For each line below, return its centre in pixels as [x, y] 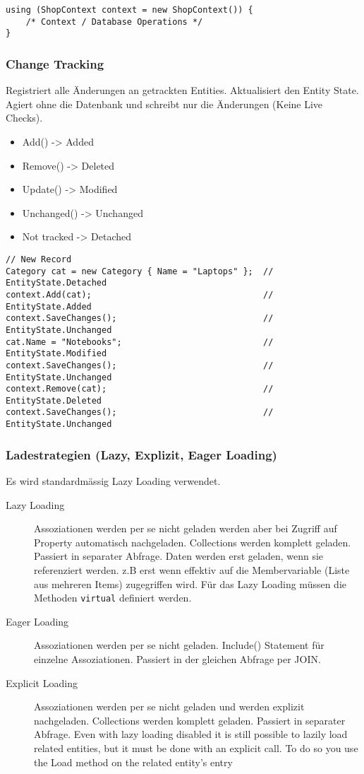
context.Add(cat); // [140, 294]
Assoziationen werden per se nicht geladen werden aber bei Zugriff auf [186, 528]
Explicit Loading [42, 682]
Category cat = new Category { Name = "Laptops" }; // [140, 271]
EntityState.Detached [56, 283]
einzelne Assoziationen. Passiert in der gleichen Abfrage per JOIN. [177, 659]
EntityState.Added [49, 306]
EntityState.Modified [56, 354]
